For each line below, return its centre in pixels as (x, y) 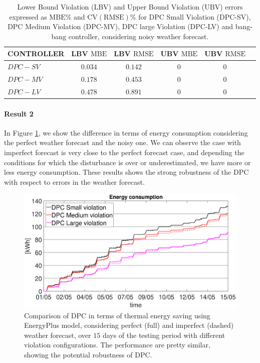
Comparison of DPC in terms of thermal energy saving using (117, 315)
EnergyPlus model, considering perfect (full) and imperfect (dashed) (129, 325)
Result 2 (19, 113)
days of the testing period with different (164, 335)
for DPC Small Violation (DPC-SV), (195, 16)
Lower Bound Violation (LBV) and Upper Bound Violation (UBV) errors (130, 7)
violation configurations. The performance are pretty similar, (117, 345)
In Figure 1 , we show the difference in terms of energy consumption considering (126, 132)
